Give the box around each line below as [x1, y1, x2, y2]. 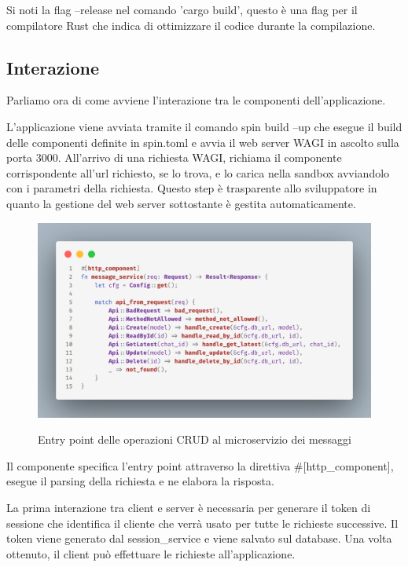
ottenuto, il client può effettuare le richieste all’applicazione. [6, 545, 296, 562]
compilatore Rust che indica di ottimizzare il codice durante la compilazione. [6, 16, 376, 33]
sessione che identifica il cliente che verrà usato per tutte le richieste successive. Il [6, 514, 399, 531]
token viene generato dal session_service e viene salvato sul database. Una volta [6, 530, 392, 547]
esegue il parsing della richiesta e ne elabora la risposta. [6, 473, 274, 489]
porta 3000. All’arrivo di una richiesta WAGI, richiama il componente [6, 149, 342, 166]
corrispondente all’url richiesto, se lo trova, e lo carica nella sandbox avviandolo [6, 164, 390, 181]
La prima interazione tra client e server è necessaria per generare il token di [6, 499, 371, 515]
